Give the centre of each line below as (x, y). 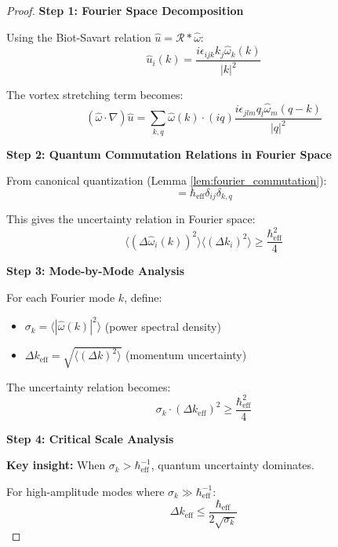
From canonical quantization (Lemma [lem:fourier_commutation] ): (167, 180)
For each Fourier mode (61, 297)
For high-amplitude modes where (85, 491)
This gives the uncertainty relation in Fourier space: (131, 219)
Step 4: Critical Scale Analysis (90, 438)
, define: (143, 297)
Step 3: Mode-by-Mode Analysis (96, 271)
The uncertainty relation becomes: (89, 386)
